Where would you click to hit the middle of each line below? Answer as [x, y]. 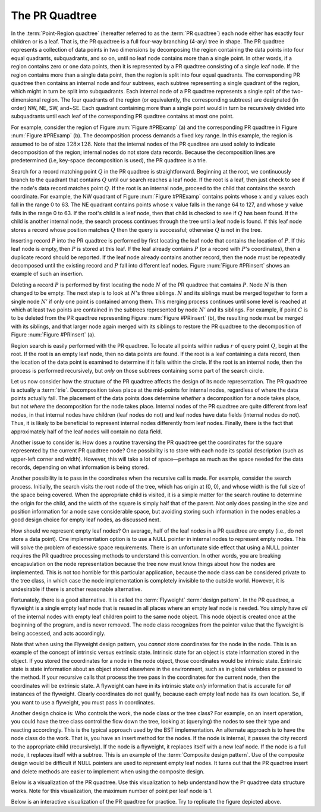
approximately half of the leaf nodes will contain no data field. [87, 432]
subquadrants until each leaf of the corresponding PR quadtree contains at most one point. [122, 117]
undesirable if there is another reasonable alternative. [77, 589]
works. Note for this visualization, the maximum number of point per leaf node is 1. [112, 791]
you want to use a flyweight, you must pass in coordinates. [83, 702]
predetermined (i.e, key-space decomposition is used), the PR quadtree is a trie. [109, 160]
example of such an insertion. [47, 274]
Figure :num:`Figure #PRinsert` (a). [53, 335]
